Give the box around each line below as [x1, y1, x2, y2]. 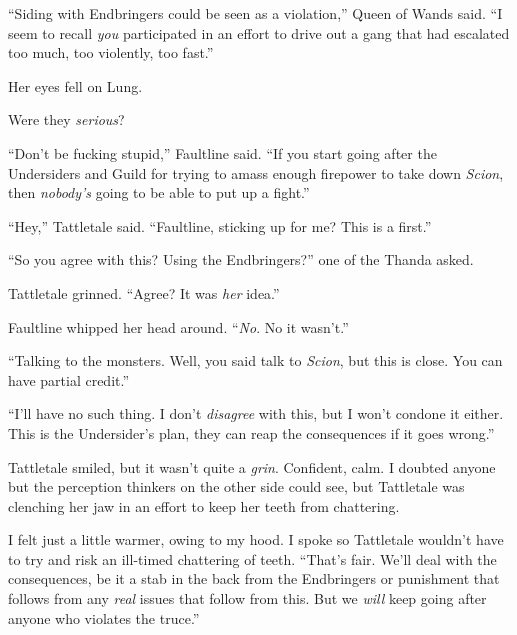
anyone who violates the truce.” [8, 607, 200, 628]
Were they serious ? [8, 109, 125, 130]
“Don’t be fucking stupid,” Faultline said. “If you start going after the [8, 142, 437, 163]
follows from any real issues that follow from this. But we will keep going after [8, 588, 487, 609]
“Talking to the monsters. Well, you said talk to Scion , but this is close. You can [8, 350, 503, 371]
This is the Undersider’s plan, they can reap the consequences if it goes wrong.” [8, 422, 495, 443]
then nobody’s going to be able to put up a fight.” [8, 182, 310, 203]
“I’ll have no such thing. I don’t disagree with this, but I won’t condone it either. [8, 403, 504, 424]
